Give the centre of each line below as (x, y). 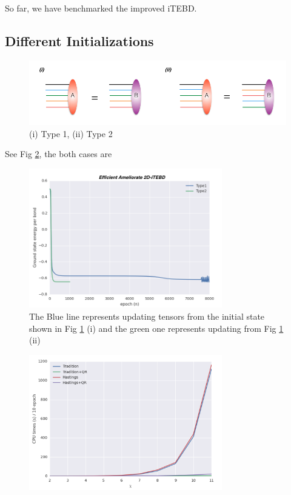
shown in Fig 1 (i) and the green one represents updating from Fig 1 (156, 328)
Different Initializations (79, 40)
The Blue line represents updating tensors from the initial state (147, 316)
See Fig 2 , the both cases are (59, 154)
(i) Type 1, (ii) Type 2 (71, 133)
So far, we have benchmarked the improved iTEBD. (101, 8)
